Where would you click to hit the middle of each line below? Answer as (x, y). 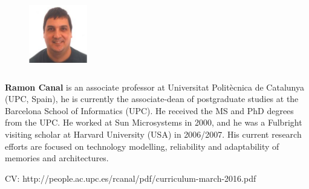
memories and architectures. (57, 158)
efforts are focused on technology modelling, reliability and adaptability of (142, 146)
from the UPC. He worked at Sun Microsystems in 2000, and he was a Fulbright (154, 122)
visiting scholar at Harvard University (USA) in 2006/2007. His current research (153, 134)
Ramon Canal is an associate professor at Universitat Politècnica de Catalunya (154, 87)
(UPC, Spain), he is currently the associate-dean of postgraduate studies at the (152, 99)
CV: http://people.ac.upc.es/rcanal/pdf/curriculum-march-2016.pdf (131, 178)
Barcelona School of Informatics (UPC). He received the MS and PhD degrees (149, 110)
